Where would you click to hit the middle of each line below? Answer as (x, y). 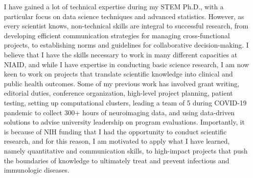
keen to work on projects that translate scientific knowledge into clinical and (118, 74)
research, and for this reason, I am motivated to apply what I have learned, (117, 141)
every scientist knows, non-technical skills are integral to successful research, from (126, 26)
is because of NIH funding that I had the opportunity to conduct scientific (115, 131)
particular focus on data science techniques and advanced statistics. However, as (124, 16)
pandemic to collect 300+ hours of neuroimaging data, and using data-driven (119, 112)
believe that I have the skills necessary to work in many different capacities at (121, 54)
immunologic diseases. (37, 170)
